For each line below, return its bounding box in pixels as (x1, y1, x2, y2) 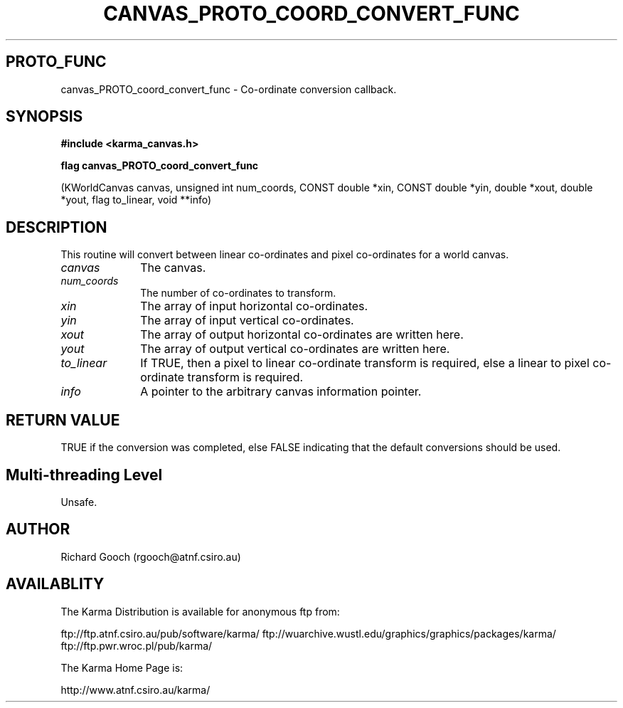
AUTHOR (6, 520, 70, 539)
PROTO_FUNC (6, 53, 107, 71)
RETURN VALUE (6, 411, 120, 429)
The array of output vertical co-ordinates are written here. (140, 342, 450, 356)
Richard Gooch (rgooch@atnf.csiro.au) (60, 550, 241, 563)
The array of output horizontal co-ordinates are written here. (140, 327, 464, 342)
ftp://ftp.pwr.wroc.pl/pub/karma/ (60, 639, 213, 652)
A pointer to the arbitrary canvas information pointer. (140, 384, 422, 399)
